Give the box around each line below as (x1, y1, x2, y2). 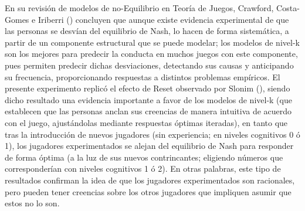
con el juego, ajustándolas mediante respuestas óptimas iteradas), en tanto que (5, 116, 288, 128)
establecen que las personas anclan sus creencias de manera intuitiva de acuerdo (5, 105, 292, 117)
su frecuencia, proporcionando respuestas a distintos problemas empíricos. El (5, 70, 280, 83)
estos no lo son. (5, 197, 60, 209)
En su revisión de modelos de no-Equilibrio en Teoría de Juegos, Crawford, (5, 2, 274, 13)
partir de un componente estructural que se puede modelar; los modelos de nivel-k (5, 36, 300, 48)
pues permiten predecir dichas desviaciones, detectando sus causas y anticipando (5, 59, 294, 71)
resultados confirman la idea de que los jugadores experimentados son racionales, (5, 173, 295, 186)
